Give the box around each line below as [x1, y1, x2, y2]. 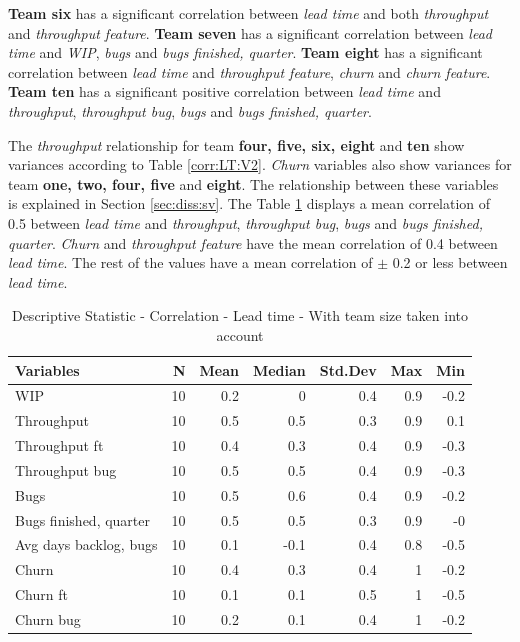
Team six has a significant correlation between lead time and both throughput [8, 3, 489, 23]
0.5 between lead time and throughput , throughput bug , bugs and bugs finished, [8, 212, 483, 233]
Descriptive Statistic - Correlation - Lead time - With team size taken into [11, 305, 469, 326]
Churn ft [15, 584, 68, 605]
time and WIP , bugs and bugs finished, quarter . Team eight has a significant [8, 42, 483, 63]
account [216, 324, 264, 345]
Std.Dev [319, 359, 377, 380]
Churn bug [15, 608, 81, 629]
